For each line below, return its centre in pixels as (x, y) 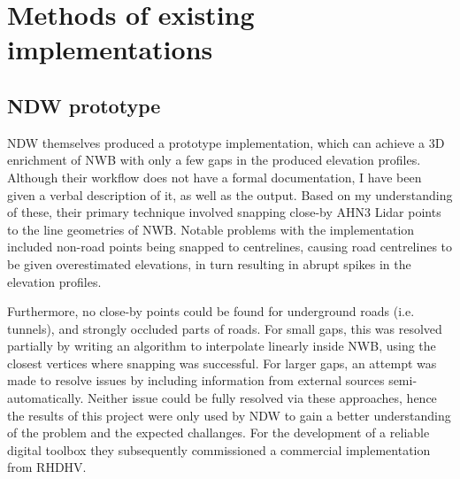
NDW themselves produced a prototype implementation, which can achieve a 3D (226, 142)
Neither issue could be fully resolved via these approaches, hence (262, 398)
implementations (110, 49)
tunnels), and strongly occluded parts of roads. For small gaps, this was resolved (225, 328)
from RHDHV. (47, 467)
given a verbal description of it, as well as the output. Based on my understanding (230, 194)
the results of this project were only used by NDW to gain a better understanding (229, 415)
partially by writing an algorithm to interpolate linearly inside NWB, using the (222, 346)
